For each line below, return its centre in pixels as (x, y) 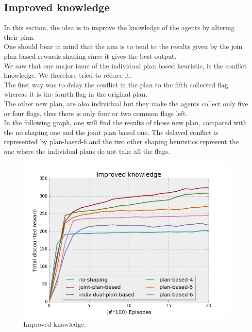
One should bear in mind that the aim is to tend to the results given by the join (123, 46)
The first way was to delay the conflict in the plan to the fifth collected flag (116, 84)
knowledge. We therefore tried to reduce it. (68, 75)
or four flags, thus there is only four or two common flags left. (96, 113)
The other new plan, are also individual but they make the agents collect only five (126, 103)
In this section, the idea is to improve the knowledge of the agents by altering (119, 27)
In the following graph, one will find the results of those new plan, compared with (126, 123)
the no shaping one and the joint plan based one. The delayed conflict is (111, 132)
